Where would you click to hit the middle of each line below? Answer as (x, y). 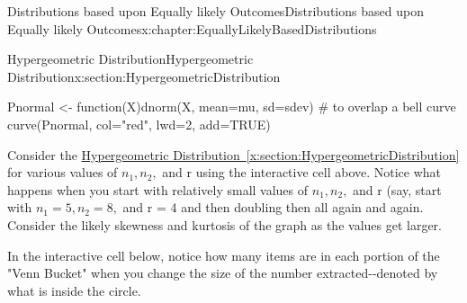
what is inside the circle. (74, 290)
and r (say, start (397, 189)
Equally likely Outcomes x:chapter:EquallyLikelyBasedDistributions (192, 28)
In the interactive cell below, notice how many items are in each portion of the (224, 255)
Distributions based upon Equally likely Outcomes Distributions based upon (216, 11)
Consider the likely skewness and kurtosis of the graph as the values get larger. (225, 224)
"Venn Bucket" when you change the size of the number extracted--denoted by (223, 273)
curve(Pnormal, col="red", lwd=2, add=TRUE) (139, 124)
